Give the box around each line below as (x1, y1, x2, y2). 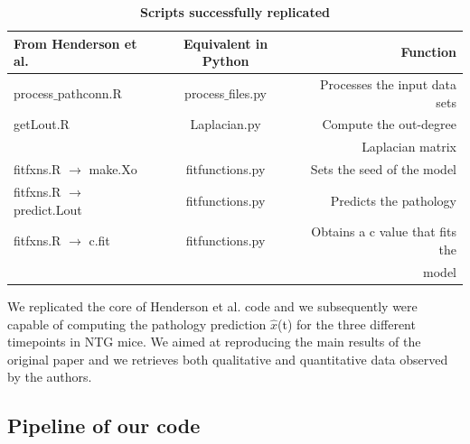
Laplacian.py (190, 115, 261, 134)
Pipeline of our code (7, 412, 201, 439)
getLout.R (14, 115, 70, 134)
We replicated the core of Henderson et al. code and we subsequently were (7, 296, 418, 315)
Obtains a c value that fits (311, 222, 456, 241)
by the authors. (7, 367, 92, 386)
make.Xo (89, 160, 137, 179)
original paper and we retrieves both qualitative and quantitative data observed (7, 349, 448, 368)
